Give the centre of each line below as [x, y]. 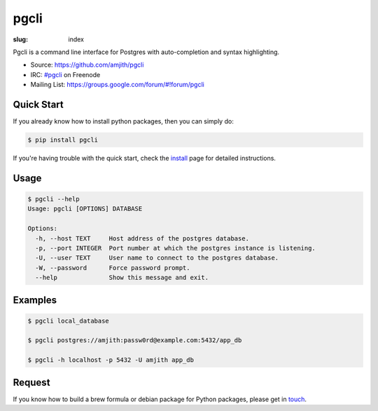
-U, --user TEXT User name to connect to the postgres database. [157, 258]
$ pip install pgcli [63, 140]
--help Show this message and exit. [122, 278]
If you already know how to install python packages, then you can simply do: [123, 121]
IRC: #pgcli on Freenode [65, 74]
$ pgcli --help [54, 199]
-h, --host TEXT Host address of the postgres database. [142, 238]
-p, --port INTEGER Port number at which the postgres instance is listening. [176, 248]
